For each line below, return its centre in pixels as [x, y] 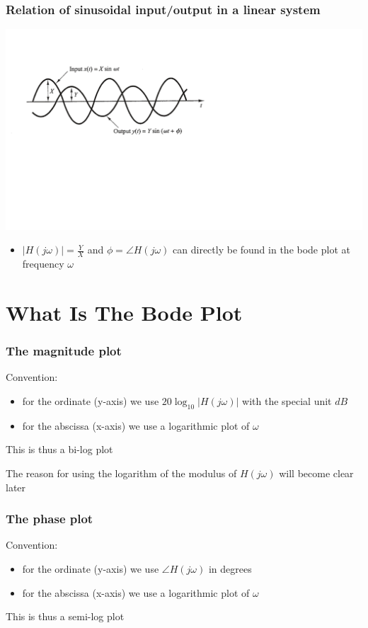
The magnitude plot [64, 351]
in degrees [230, 568]
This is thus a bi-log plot [59, 449]
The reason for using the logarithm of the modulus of [121, 473]
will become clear [316, 473]
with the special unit [287, 400]
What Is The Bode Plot [124, 312]
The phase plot [50, 519]
